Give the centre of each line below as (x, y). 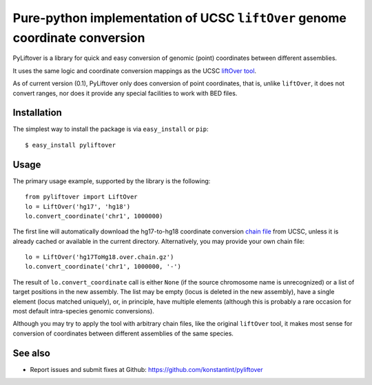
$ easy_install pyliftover (71, 145)
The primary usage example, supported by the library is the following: (112, 181)
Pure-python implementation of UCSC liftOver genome (180, 18)
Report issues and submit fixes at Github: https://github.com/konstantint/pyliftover (146, 369)
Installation (37, 113)
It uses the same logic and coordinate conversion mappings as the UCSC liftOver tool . (135, 71)
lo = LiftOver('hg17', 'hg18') (78, 206)
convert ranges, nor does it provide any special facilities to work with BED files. (125, 93)
